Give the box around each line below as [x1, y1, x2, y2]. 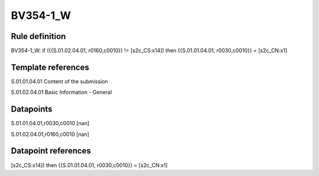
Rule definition [11, 31, 66, 41]
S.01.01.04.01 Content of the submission [11, 77, 109, 85]
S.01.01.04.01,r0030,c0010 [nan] [11, 120, 90, 127]
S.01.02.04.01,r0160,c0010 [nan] [11, 131, 90, 138]
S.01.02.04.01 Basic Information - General [11, 89, 112, 96]
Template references [11, 62, 90, 72]
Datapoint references [11, 146, 92, 156]
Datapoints [11, 104, 53, 115]
